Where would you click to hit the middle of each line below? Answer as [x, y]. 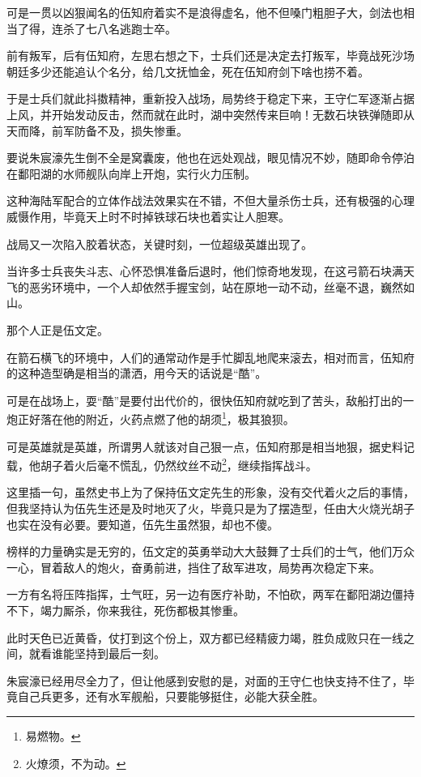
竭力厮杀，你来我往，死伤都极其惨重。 [142, 610]
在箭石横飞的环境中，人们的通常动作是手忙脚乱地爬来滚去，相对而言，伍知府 [210, 357]
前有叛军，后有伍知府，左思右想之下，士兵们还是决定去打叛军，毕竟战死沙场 [210, 55]
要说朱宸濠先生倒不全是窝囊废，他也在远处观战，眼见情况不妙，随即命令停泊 [210, 158]
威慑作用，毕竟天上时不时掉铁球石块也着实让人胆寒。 [148, 216]
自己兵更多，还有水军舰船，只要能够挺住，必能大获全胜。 [170, 696]
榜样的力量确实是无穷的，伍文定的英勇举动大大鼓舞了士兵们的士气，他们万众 [210, 551]
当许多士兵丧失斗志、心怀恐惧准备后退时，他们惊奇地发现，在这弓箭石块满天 [210, 271]
